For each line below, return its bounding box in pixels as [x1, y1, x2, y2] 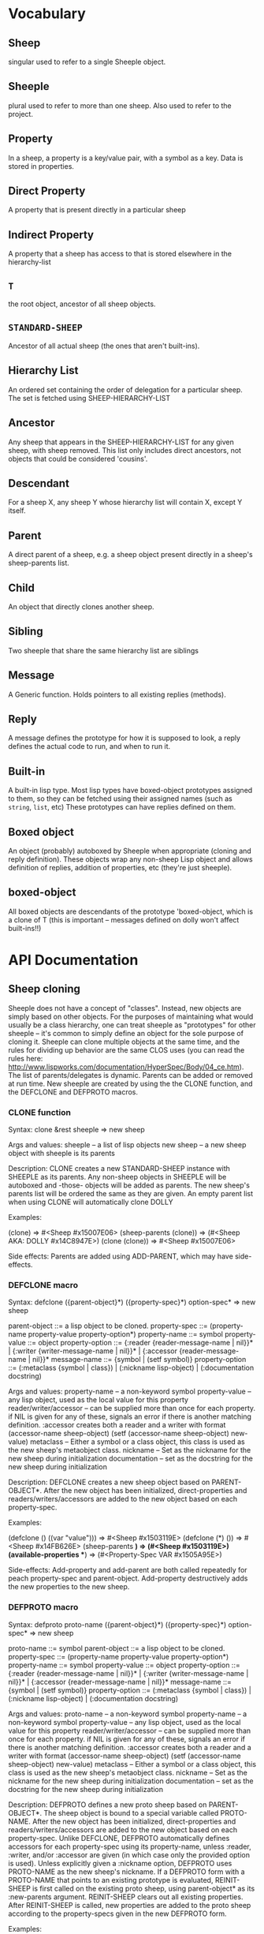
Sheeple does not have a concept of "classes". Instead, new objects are [8, 1003, 242, 1012]
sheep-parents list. [8, 558, 69, 568]
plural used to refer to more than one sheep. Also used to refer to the [8, 100, 232, 110]
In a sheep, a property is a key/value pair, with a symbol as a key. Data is [8, 153, 244, 163]
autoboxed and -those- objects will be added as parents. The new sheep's [8, 1180, 251, 1190]
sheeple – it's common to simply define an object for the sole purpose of [8, 1028, 244, 1038]
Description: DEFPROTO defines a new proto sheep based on [8, 1800, 207, 1809]
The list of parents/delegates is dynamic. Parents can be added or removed [8, 1070, 254, 1079]
